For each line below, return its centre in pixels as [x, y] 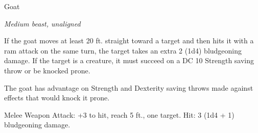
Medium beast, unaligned [42, 23]
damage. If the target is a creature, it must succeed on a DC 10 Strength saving [129, 60]
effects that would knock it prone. [57, 98]
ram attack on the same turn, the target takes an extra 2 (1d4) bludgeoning [123, 50]
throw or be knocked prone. [47, 70]
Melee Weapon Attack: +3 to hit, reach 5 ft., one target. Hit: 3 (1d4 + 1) [119, 114]
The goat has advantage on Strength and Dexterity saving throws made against [129, 87]
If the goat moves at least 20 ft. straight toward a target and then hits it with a [129, 41]
